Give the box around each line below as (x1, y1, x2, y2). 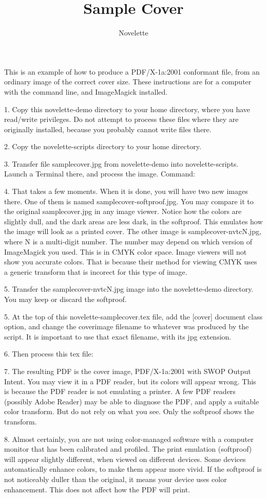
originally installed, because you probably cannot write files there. (4, 123, 212, 134)
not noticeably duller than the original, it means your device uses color (4, 473, 227, 484)
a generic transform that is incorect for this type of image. (4, 266, 187, 277)
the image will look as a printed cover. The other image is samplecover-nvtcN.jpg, (4, 226, 261, 237)
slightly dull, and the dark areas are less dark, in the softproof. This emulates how (4, 216, 263, 226)
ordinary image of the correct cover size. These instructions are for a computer (4, 76, 252, 87)
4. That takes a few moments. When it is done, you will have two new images (4, 186, 248, 197)
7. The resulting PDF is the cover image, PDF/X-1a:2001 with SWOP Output (4, 365, 251, 376)
